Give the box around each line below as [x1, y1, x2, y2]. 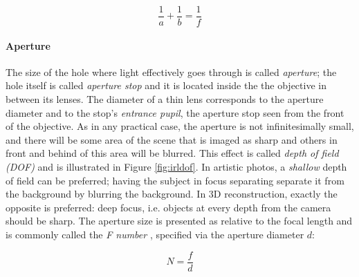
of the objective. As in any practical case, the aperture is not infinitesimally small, [6, 119, 354, 133]
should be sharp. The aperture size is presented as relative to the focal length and [6, 213, 353, 228]
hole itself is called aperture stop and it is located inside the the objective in [6, 78, 326, 93]
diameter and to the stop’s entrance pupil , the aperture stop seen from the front [6, 105, 344, 120]
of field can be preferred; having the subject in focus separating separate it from [6, 173, 344, 187]
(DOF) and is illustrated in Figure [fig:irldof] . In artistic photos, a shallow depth [6, 160, 347, 174]
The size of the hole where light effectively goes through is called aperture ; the [6, 64, 337, 79]
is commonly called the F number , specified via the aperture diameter [6, 227, 304, 241]
